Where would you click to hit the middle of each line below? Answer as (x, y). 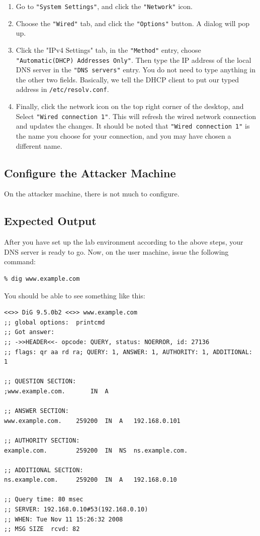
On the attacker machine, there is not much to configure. (92, 194)
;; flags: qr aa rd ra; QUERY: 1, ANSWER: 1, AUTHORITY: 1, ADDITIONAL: (128, 352)
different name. (39, 145)
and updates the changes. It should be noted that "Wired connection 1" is (133, 126)
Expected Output (50, 221)
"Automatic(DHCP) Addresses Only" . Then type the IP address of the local (134, 60)
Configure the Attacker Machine (90, 173)
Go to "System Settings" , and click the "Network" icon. (104, 6)
